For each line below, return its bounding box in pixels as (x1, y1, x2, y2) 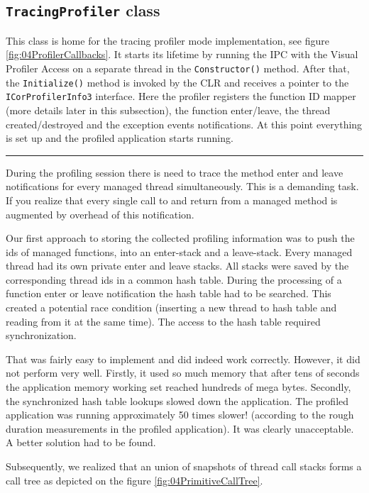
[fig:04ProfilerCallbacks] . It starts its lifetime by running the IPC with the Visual (6, 47, 358, 62)
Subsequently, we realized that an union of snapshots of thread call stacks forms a (6, 459, 362, 473)
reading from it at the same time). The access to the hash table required (6, 314, 321, 328)
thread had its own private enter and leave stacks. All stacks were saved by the (6, 258, 349, 273)
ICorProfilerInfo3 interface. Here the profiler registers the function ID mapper (6, 89, 356, 104)
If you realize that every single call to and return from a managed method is (6, 192, 338, 207)
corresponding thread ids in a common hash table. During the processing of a (6, 272, 342, 287)
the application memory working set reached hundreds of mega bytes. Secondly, (6, 380, 351, 394)
